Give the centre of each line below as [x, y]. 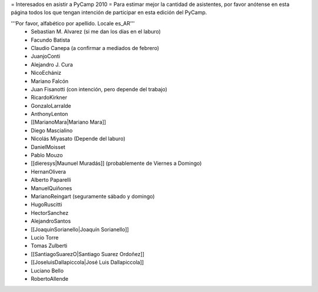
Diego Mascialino [52, 130]
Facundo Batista [51, 40]
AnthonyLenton [49, 114]
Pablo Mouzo [47, 155]
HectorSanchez [50, 213]
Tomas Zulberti [49, 246]
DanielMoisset [48, 147]
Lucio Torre [45, 237]
